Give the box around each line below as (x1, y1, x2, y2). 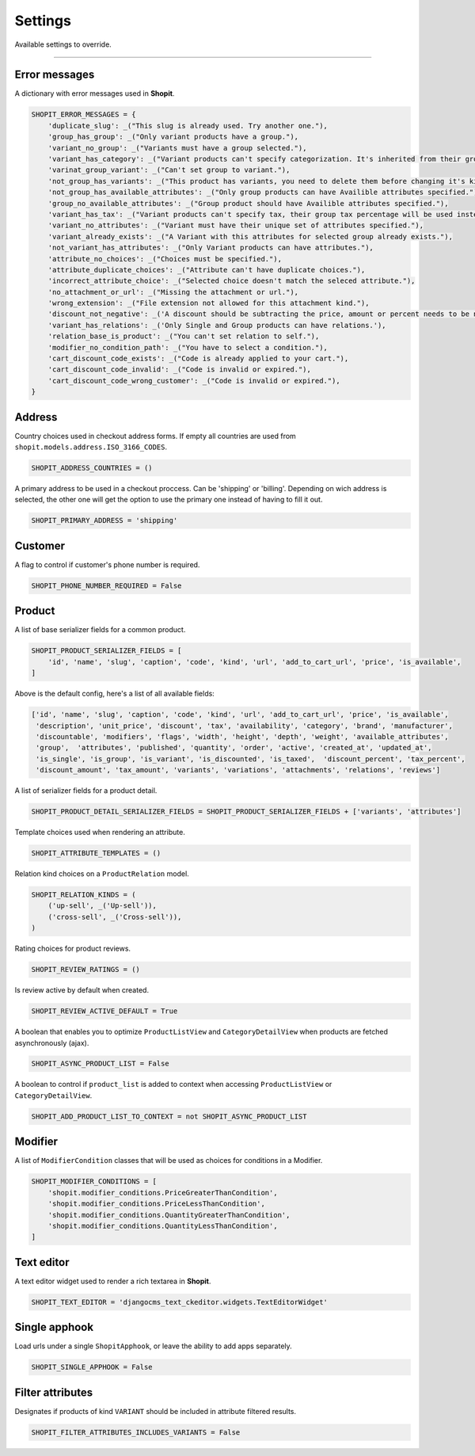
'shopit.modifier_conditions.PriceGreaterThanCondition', (47, 1188, 278, 1197)
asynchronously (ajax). (14, 1038, 89, 1047)
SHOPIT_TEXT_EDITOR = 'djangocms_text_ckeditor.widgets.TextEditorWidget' (31, 1298, 329, 1306)
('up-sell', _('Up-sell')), (47, 901, 158, 910)
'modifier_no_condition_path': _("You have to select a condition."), (47, 343, 329, 352)
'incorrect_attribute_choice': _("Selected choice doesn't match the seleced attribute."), (47, 276, 416, 285)
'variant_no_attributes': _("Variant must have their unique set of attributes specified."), (47, 221, 424, 230)
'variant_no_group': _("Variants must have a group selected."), (47, 143, 307, 152)
